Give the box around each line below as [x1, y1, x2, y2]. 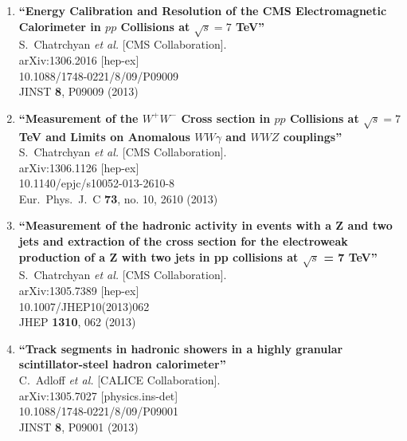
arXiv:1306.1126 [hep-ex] [18, 159, 139, 175]
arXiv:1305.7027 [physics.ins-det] [18, 387, 178, 404]
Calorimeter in [18, 18, 101, 34]
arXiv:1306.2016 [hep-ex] [18, 51, 139, 68]
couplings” [283, 128, 342, 144]
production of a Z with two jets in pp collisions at [18, 248, 299, 265]
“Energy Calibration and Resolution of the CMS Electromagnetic [18, 2, 387, 18]
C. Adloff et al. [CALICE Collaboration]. [18, 371, 221, 388]
